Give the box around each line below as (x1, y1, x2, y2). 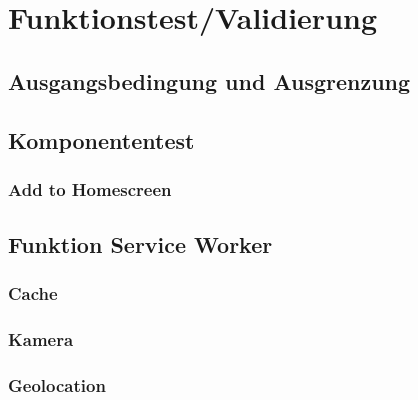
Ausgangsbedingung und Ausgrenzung (8, 65, 411, 96)
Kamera (8, 327, 74, 352)
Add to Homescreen (8, 176, 172, 201)
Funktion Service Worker (8, 229, 273, 260)
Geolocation (8, 373, 106, 398)
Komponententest (8, 124, 195, 155)
